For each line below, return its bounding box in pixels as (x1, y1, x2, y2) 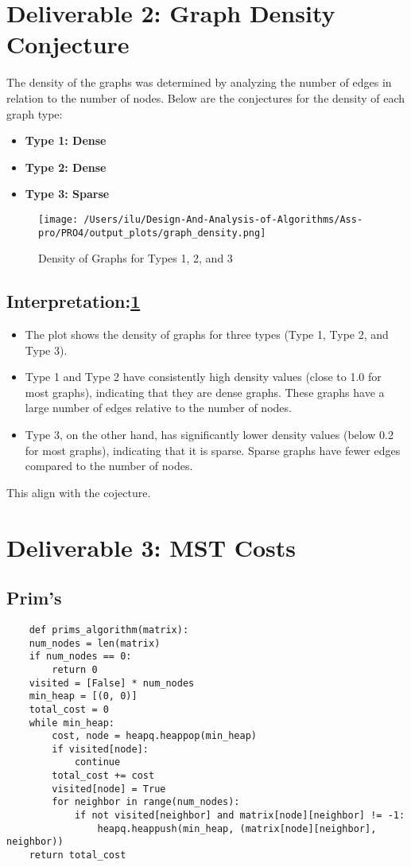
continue (74, 756, 121, 768)
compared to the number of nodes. (25, 457, 193, 474)
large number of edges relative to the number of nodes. (25, 399, 292, 416)
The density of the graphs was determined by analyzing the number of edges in (6, 74, 392, 91)
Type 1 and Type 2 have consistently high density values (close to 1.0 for (25, 368, 382, 385)
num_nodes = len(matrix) (29, 637, 161, 649)
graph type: (6, 105, 63, 122)
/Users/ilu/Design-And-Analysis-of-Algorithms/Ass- (83, 213, 363, 225)
